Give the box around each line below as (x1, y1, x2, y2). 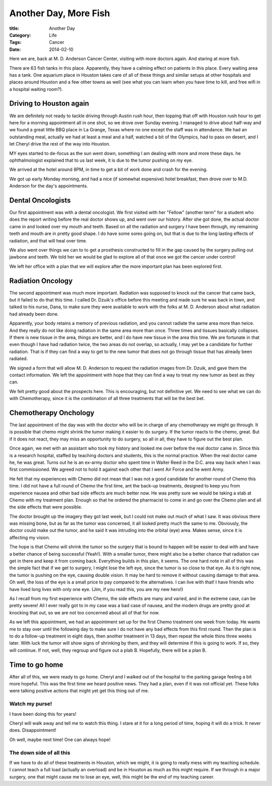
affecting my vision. (9, 534, 50, 541)
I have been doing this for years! (9, 711, 77, 717)
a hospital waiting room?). (9, 86, 63, 92)
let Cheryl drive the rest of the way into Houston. (9, 141, 111, 147)
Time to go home (9, 660, 63, 669)
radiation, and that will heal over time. (9, 237, 88, 243)
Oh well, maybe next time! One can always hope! (9, 736, 111, 743)
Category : (9, 32, 31, 38)
